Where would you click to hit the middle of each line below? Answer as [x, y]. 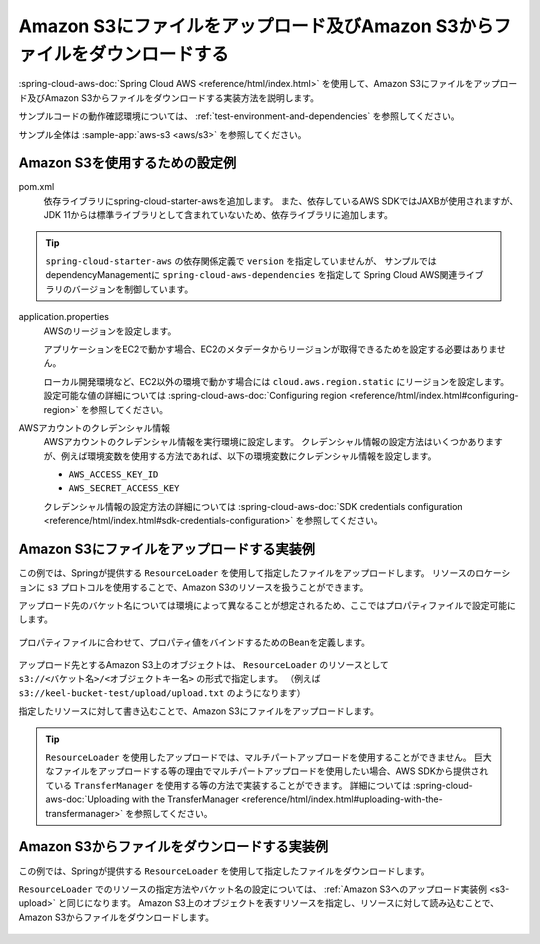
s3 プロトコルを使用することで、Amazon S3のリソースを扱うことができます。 [207, 587]
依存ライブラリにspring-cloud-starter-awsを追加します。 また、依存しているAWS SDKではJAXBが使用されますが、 [281, 201]
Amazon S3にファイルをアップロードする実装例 [166, 549]
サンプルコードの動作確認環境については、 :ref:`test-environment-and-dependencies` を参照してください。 [239, 116]
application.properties [64, 317]
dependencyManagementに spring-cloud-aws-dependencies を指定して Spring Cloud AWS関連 [251, 275]
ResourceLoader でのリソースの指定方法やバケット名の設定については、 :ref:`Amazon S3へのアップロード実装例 [252, 889]
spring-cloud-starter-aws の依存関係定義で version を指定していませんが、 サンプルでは [241, 261]
